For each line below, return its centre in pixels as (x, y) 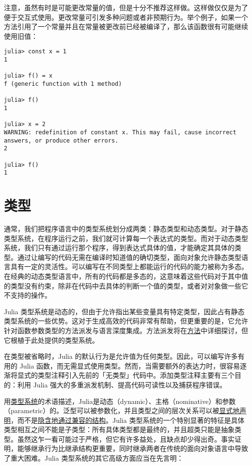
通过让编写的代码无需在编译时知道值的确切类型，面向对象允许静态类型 (129, 257)
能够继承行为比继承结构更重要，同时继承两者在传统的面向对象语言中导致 (133, 448)
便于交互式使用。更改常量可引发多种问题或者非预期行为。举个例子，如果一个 (126, 17)
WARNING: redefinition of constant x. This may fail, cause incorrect (120, 132)
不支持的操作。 (28, 295)
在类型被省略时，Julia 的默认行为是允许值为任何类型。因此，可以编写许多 (121, 356)
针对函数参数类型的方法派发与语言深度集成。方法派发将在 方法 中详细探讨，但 (126, 330)
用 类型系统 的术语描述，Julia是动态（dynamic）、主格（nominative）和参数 (120, 401)
